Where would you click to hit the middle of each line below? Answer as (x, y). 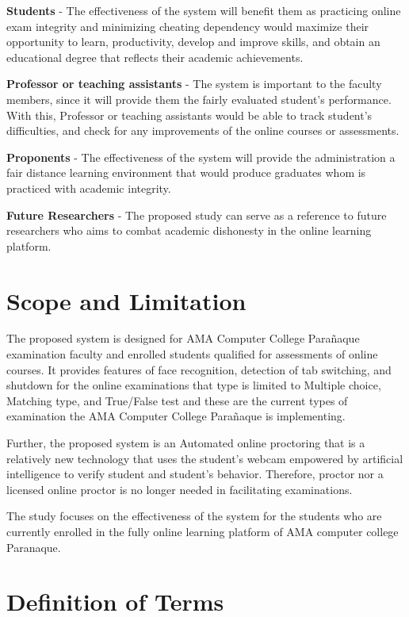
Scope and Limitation (126, 300)
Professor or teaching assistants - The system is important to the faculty (194, 84)
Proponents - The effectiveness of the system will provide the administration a (201, 157)
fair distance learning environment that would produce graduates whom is (186, 172)
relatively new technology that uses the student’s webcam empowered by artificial (205, 458)
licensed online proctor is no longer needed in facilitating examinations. (180, 489)
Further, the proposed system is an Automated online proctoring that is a (186, 443)
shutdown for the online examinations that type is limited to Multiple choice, (194, 385)
